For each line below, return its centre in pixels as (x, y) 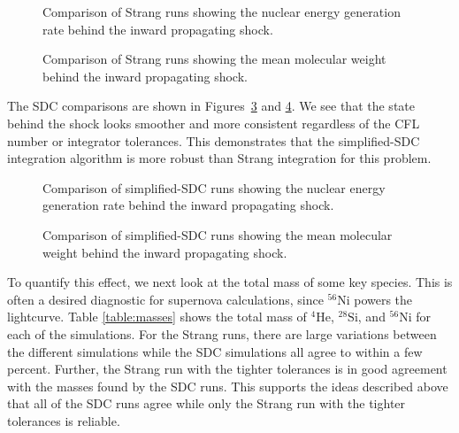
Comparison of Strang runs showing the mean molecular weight (214, 59)
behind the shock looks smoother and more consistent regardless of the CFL (214, 123)
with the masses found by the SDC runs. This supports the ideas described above (228, 386)
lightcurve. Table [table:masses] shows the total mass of (157, 317)
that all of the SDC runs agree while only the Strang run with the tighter (207, 403)
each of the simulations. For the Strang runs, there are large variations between (222, 333)
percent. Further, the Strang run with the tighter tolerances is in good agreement (227, 369)
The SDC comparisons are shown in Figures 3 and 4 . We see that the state (211, 106)
